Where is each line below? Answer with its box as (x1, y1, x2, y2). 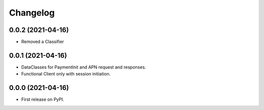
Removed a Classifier (21, 39, 65, 45)
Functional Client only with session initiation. (21, 71, 111, 77)
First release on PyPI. (21, 96, 65, 102)
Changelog (9, 7, 55, 18)
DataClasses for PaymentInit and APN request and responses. (21, 64, 146, 70)
